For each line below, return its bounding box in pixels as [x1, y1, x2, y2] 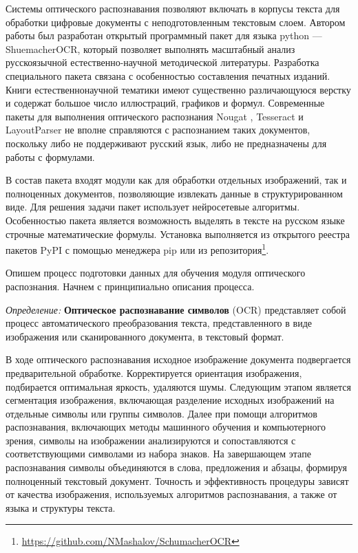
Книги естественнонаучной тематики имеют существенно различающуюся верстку [6, 82, 351, 96]
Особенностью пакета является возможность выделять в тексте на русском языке [6, 213, 345, 227]
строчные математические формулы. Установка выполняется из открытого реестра [6, 226, 350, 241]
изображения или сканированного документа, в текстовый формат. [6, 329, 284, 343]
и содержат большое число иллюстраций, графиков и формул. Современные [6, 96, 325, 110]
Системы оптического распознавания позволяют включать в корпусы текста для [6, 1, 340, 15]
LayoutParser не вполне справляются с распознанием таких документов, [6, 122, 310, 137]
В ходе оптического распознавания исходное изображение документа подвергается [6, 352, 351, 367]
